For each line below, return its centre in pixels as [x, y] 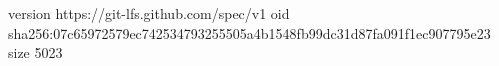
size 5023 [35, 52]
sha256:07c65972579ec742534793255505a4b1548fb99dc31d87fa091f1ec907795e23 [249, 32]
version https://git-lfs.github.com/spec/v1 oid [149, 13]
